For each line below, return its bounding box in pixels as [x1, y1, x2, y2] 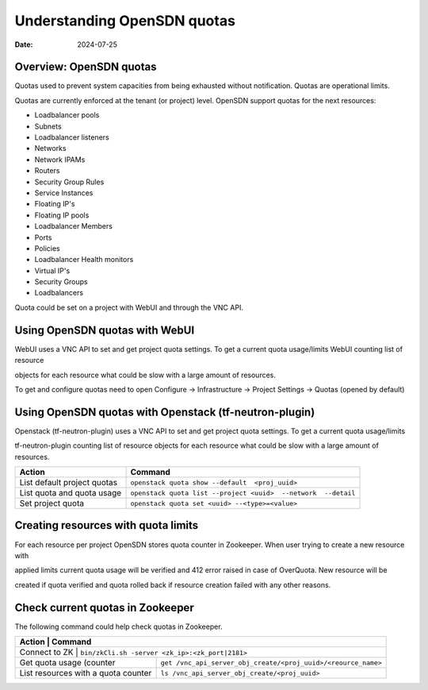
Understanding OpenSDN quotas [14, 12, 235, 29]
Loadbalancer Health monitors [34, 255, 134, 264]
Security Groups [34, 277, 88, 287]
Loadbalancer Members [34, 222, 113, 231]
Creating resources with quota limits [14, 518, 199, 532]
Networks [34, 144, 67, 153]
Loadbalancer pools [34, 110, 100, 120]
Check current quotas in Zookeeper [14, 600, 194, 615]
